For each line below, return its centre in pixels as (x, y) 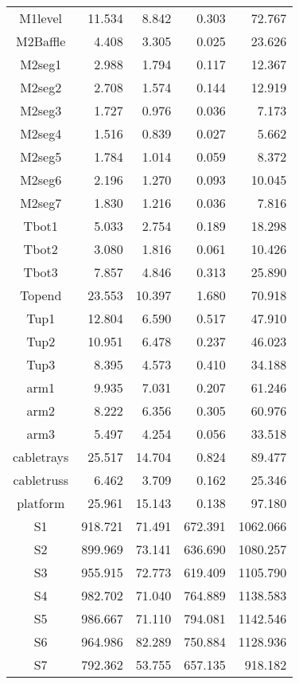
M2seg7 (41, 203)
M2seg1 (41, 64)
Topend (41, 295)
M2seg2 (41, 87)
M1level (41, 18)
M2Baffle (41, 41)
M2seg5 (41, 156)
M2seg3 (41, 110)
